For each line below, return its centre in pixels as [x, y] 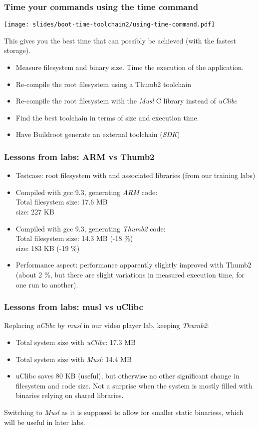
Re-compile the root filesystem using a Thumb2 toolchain [104, 84]
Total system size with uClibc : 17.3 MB [76, 342]
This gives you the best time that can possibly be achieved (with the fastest [120, 40]
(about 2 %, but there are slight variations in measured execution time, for [130, 274]
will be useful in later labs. [45, 422]
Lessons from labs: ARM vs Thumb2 [79, 156]
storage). [17, 50]
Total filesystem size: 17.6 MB [62, 202]
